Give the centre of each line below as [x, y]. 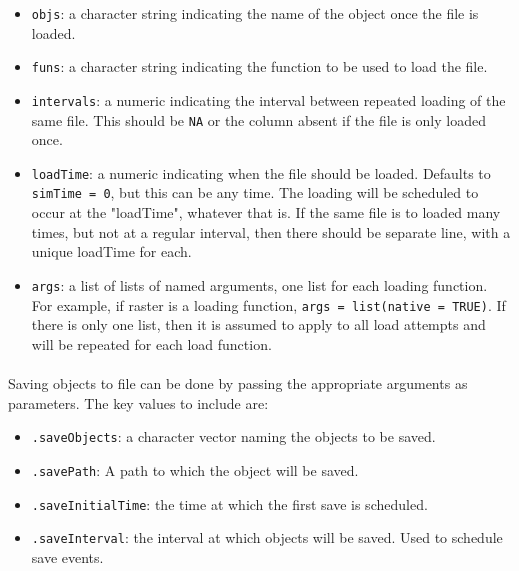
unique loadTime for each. [111, 251]
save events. [67, 556]
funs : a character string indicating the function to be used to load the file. [259, 66]
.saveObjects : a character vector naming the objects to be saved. [233, 436]
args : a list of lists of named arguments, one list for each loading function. [259, 284]
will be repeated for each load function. [151, 343]
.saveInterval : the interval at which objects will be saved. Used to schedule [267, 537]
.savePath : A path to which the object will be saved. [195, 469]
